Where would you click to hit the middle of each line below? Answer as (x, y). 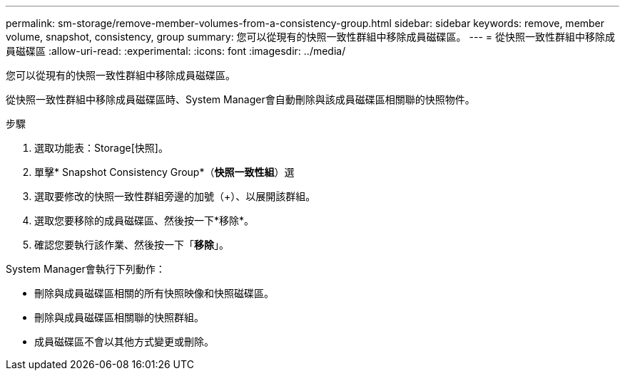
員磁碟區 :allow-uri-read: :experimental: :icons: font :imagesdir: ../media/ (176, 51)
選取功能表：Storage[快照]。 (101, 148)
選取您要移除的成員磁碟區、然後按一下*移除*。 (144, 220)
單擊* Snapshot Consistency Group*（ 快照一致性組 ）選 (164, 172)
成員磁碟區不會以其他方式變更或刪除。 (124, 341)
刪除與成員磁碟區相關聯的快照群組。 (119, 317)
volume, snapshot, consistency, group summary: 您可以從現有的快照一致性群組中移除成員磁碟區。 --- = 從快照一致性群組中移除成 (311, 37)
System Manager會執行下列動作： (86, 269)
